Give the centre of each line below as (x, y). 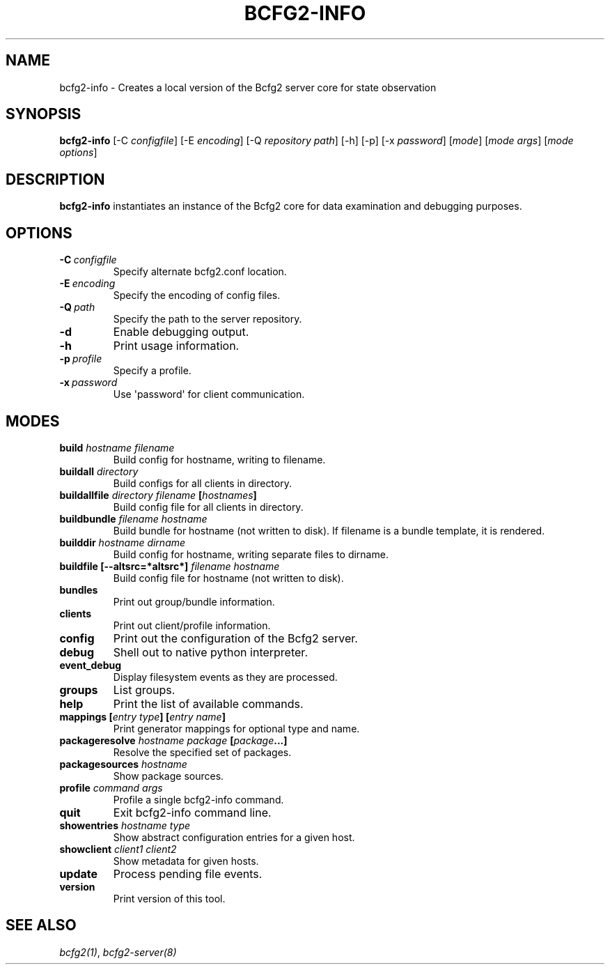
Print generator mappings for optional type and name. (236, 728)
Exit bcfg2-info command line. (192, 812)
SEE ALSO (41, 925)
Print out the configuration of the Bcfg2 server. (235, 638)
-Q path (77, 307)
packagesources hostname (123, 764)
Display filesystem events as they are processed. (225, 677)
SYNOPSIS (44, 114)
